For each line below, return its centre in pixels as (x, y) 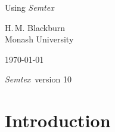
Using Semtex (29, 7)
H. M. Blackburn (35, 27)
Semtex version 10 (38, 79)
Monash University (39, 39)
